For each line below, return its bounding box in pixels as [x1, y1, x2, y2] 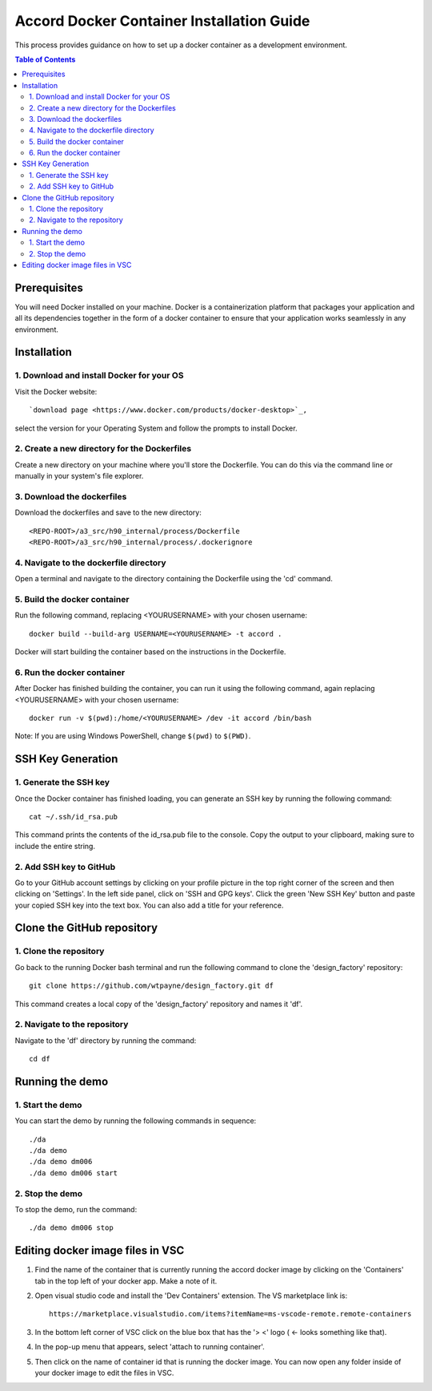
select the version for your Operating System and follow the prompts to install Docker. [14, 423, 298, 433]
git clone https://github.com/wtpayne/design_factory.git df [29, 981, 274, 990]
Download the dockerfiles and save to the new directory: [14, 507, 202, 517]
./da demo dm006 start [29, 1168, 118, 1178]
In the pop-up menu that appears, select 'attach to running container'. [34, 1342, 266, 1352]
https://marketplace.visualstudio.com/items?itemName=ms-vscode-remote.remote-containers [49, 1309, 412, 1319]
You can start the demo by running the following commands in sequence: [14, 1116, 257, 1126]
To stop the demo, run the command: [14, 1205, 138, 1214]
